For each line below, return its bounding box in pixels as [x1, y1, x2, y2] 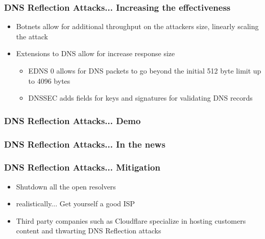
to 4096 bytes [28, 75, 70, 86]
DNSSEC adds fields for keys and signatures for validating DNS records [28, 92, 253, 103]
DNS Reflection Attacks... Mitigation [4, 161, 160, 174]
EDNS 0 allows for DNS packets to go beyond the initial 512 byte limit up [28, 65, 261, 76]
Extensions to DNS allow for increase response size [16, 48, 175, 59]
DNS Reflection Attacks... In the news [4, 137, 165, 150]
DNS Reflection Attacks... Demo [4, 114, 141, 127]
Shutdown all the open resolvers [16, 181, 116, 192]
